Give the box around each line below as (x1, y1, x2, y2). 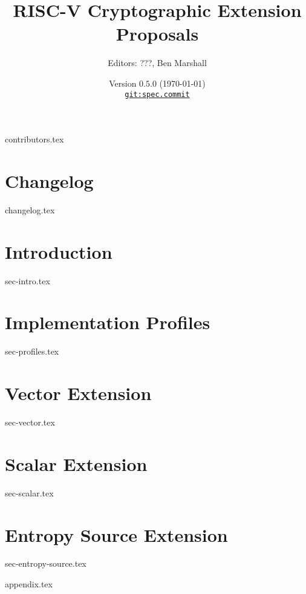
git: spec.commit (125, 90, 190, 99)
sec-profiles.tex (5, 345, 59, 358)
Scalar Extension (5, 451, 148, 476)
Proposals (116, 21, 199, 46)
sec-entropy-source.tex (5, 557, 86, 570)
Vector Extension (5, 381, 152, 405)
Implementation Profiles (5, 310, 210, 335)
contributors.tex (5, 133, 64, 145)
